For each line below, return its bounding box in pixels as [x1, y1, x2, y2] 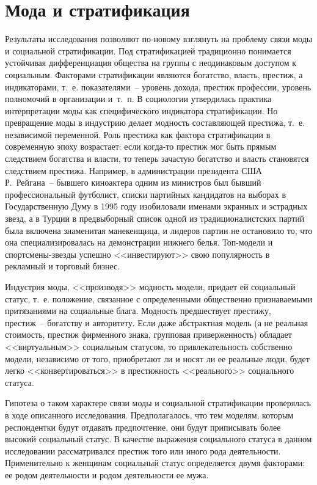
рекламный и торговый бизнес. [5, 260, 120, 272]
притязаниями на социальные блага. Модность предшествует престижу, [5, 304, 271, 317]
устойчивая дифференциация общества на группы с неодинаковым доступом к [5, 56, 297, 69]
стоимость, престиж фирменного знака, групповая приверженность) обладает [5, 328, 292, 341]
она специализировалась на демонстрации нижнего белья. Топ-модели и [5, 236, 273, 249]
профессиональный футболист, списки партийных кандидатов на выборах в [5, 188, 286, 200]
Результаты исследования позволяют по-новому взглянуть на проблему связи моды [5, 32, 313, 45]
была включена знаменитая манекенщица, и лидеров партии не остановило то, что [5, 224, 313, 236]
